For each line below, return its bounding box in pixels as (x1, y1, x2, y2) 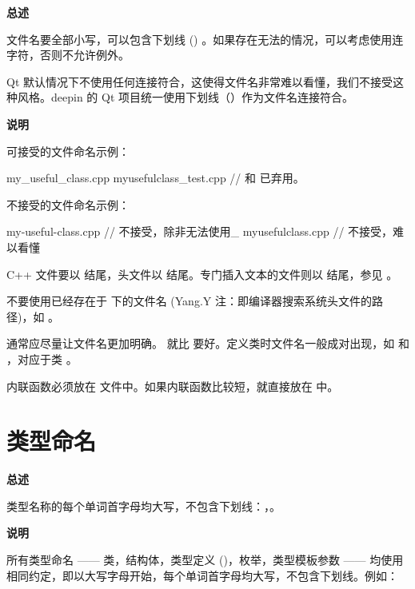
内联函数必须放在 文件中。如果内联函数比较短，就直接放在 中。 (6, 377, 339, 394)
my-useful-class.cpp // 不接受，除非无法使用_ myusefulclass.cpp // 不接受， (6, 223, 393, 240)
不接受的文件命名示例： (6, 196, 130, 213)
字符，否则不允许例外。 (6, 46, 130, 63)
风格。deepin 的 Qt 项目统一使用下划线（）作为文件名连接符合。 (17, 89, 353, 105)
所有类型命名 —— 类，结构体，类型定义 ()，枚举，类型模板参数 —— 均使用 (6, 551, 404, 567)
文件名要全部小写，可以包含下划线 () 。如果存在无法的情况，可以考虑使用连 (6, 30, 404, 47)
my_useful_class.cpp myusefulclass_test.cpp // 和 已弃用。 (6, 169, 305, 186)
